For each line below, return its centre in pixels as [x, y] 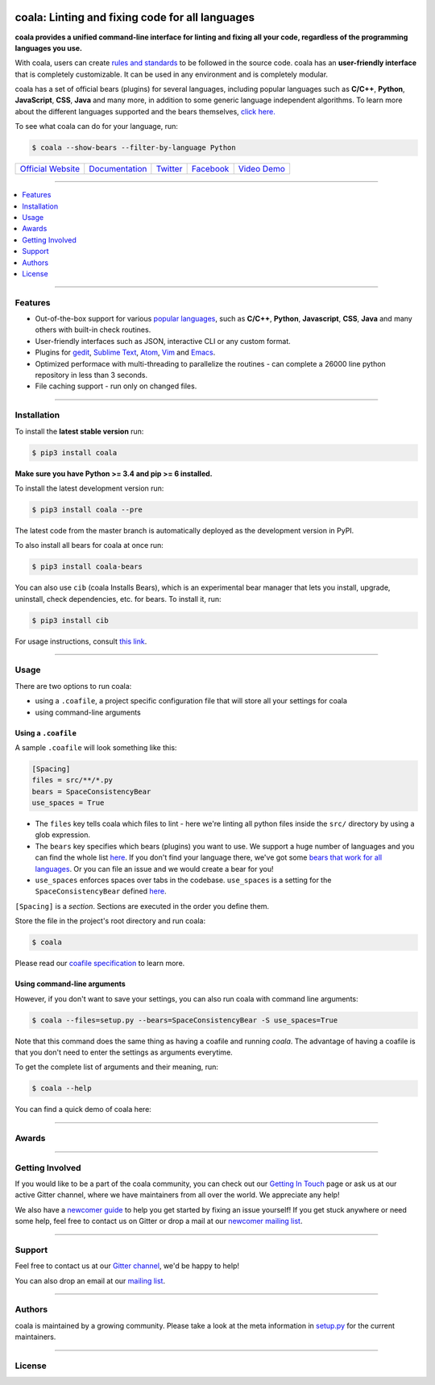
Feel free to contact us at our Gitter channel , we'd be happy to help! [127, 1266]
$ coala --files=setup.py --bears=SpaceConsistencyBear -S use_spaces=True [185, 1020]
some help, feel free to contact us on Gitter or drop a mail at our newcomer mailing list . [159, 1221]
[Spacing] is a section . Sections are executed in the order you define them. [142, 906]
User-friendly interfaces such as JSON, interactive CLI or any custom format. [163, 341]
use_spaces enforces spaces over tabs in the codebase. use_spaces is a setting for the [183, 880]
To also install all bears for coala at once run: [89, 545]
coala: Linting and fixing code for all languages [135, 17]
